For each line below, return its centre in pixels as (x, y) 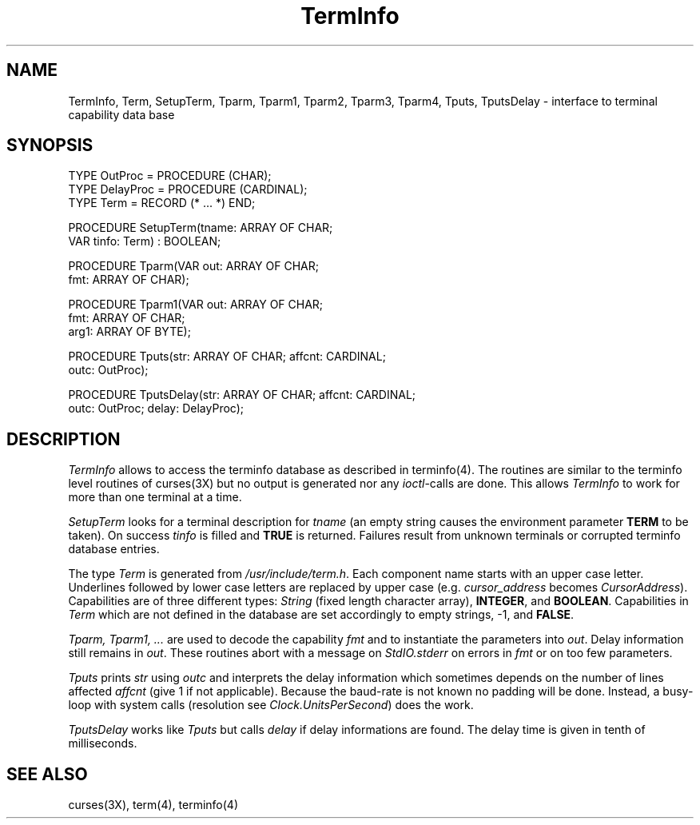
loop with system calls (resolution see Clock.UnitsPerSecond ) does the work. (271, 705)
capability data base (121, 114)
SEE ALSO (47, 774)
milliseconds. (103, 743)
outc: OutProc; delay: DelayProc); (156, 409)
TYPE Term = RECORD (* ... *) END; (162, 203)
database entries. (114, 549)
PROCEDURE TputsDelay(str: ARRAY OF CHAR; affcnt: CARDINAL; (242, 395)
